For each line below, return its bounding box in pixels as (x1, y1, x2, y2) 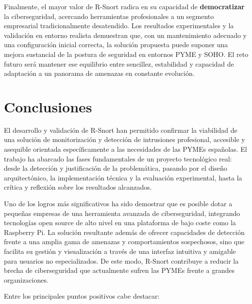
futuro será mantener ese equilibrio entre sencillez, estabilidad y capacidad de (4, 58, 234, 69)
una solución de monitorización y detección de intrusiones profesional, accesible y (4, 134, 245, 144)
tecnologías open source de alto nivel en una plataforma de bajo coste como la (4, 217, 236, 228)
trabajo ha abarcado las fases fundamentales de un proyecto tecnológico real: (4, 153, 232, 163)
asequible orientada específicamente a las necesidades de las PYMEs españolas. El (4, 144, 247, 154)
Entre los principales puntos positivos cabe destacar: (4, 291, 160, 301)
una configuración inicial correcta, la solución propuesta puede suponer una (4, 39, 228, 50)
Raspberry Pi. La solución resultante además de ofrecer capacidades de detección (4, 227, 245, 237)
